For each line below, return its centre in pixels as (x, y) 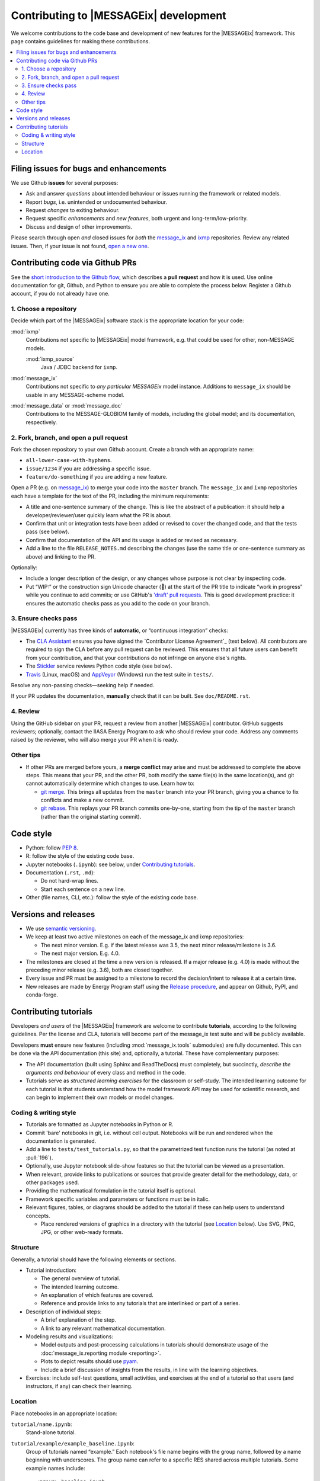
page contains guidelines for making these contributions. (81, 41)
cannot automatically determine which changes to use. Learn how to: (110, 783)
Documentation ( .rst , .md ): (60, 872)
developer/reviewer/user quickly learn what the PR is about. (99, 515)
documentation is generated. (61, 1141)
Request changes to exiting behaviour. (73, 210)
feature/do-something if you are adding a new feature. (97, 477)
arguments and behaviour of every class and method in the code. (106, 1072)
